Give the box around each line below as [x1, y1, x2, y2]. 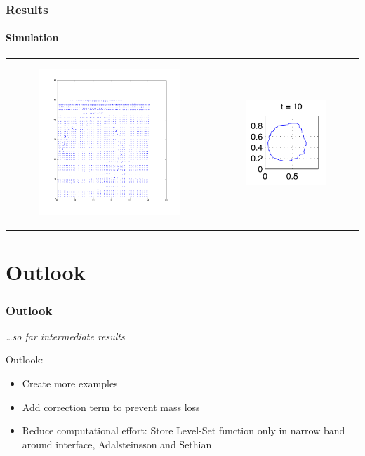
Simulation [6, 30, 59, 45]
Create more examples [22, 376, 118, 391]
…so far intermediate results [6, 328, 125, 343]
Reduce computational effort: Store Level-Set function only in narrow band [22, 423, 345, 438]
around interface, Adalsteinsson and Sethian [22, 436, 212, 451]
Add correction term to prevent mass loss [22, 399, 200, 414]
